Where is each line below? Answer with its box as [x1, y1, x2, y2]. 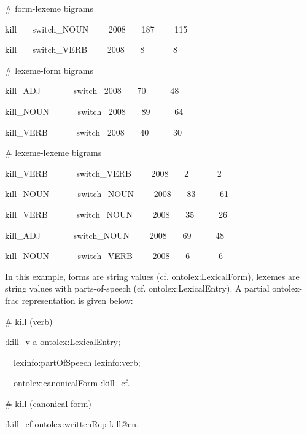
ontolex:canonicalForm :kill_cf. [13, 376, 130, 389]
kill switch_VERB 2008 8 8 [5, 43, 178, 56]
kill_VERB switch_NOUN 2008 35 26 [5, 207, 227, 220]
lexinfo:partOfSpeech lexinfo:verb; [13, 355, 141, 368]
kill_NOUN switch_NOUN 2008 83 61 [5, 187, 229, 200]
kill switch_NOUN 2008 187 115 [5, 22, 188, 35]
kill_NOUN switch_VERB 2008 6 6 [5, 249, 223, 262]
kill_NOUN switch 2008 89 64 [5, 104, 184, 117]
